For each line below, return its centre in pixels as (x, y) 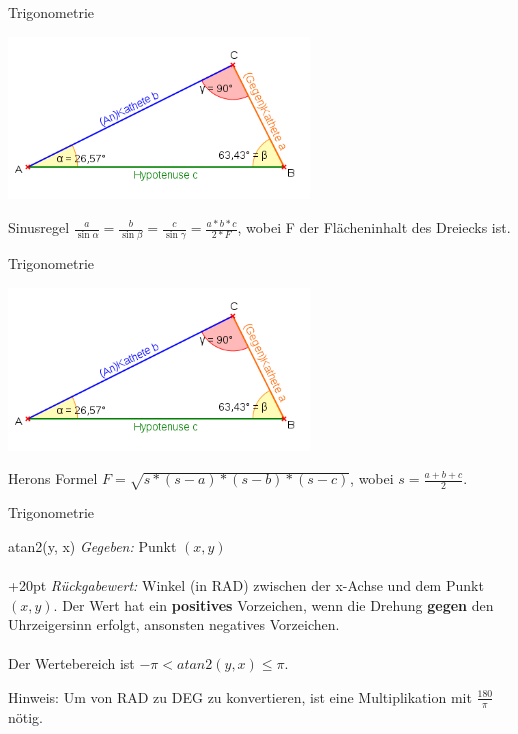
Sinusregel (39, 227)
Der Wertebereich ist (71, 663)
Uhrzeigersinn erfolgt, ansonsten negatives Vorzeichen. (174, 624)
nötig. (26, 716)
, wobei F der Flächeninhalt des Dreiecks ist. (374, 227)
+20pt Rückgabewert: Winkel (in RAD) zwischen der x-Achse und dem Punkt (246, 584)
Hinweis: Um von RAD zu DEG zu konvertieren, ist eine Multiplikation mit (240, 696)
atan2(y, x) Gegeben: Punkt (92, 545)
